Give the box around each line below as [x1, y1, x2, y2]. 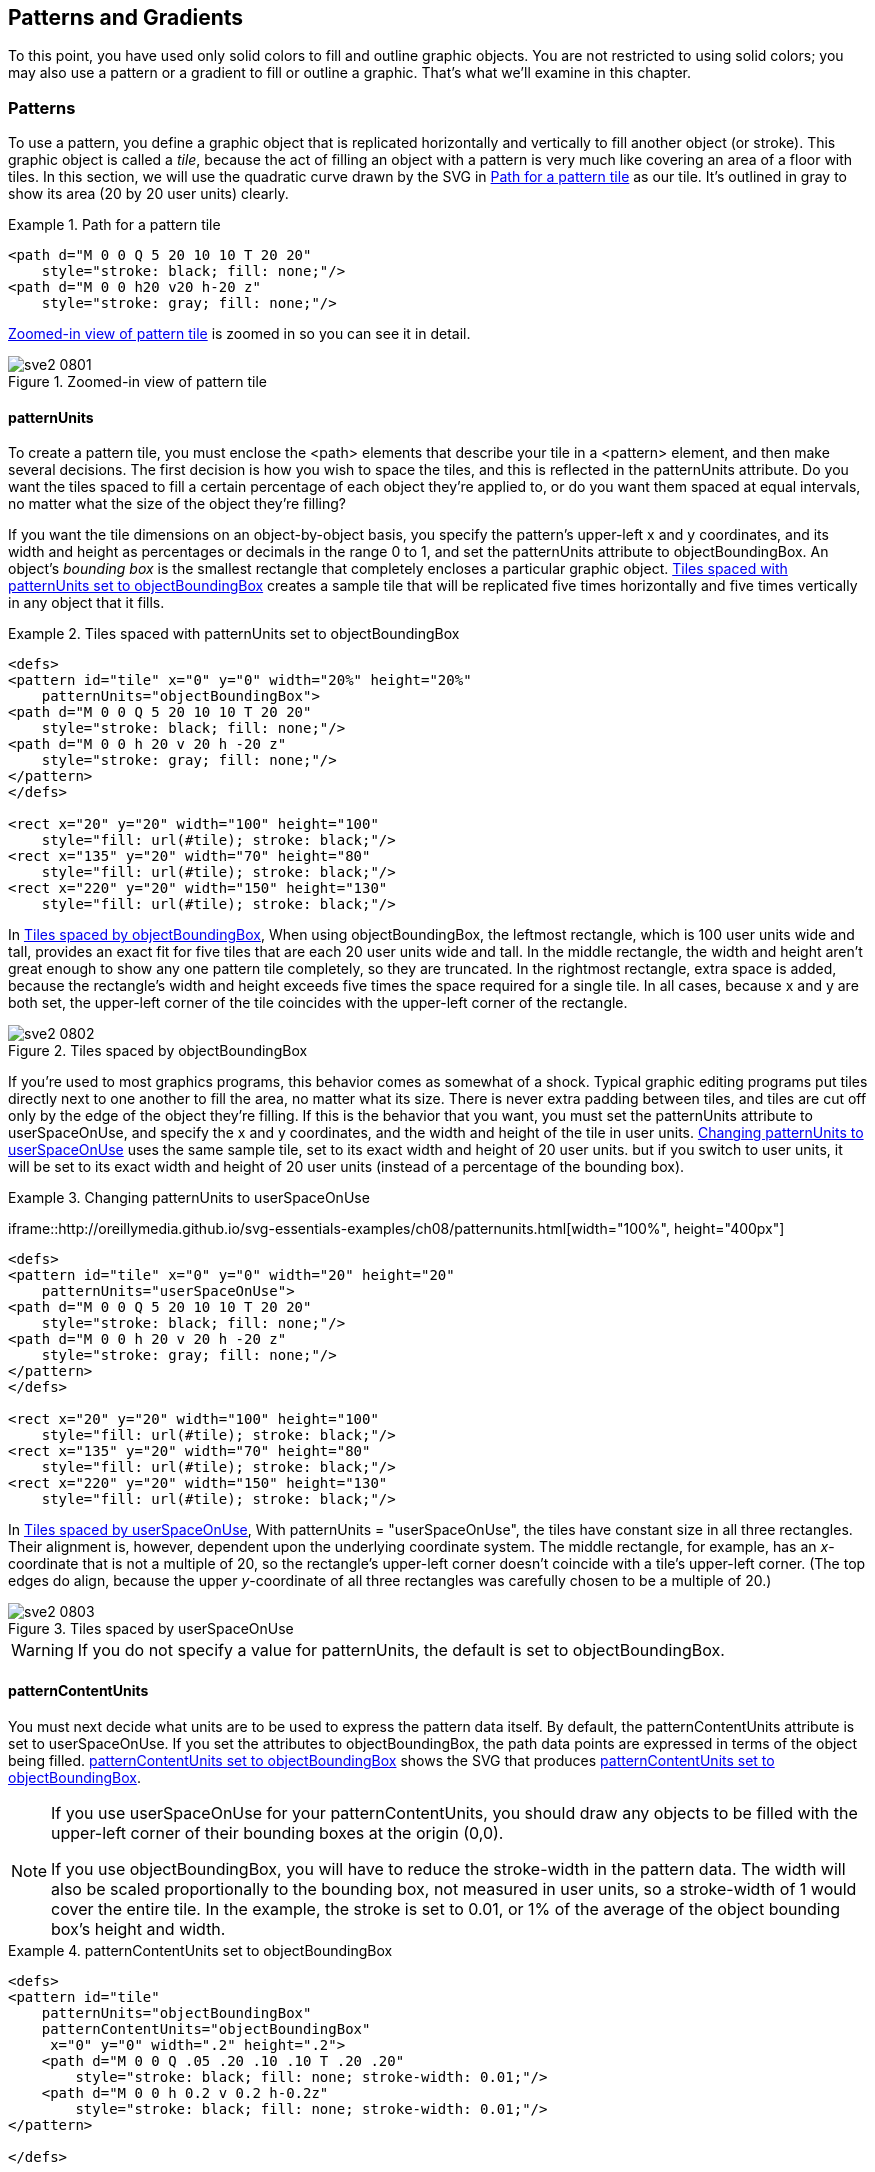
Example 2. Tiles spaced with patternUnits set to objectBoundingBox [8, 625, 460, 643]
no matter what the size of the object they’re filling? [8, 495, 346, 513]
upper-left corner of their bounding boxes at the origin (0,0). [51, 1822, 504, 1843]
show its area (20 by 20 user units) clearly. [8, 185, 289, 203]
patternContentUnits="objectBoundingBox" [41, 2020, 371, 2037]
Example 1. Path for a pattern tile [8, 216, 221, 234]
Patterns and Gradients [8, 5, 244, 30]
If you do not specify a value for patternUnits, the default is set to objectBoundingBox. [77, 1640, 725, 1661]
